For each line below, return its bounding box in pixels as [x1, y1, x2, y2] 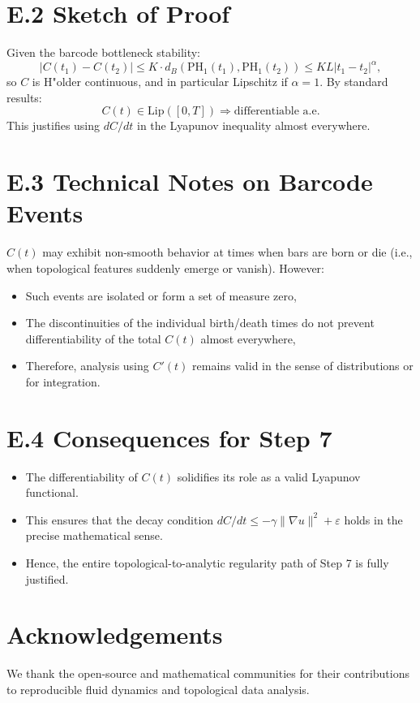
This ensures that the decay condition [25, 511, 214, 528]
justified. [25, 570, 69, 587]
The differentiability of [25, 468, 138, 485]
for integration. [25, 373, 101, 390]
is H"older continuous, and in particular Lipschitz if [32, 73, 288, 90]
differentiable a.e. [234, 106, 320, 118]
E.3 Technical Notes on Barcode [6, 165, 373, 198]
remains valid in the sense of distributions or [192, 357, 414, 374]
